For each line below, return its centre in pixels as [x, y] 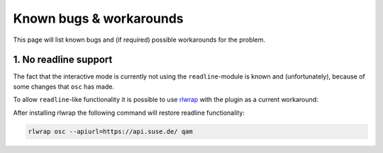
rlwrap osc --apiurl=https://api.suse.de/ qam [110, 131]
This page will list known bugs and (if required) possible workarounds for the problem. [139, 40]
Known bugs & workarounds [98, 18]
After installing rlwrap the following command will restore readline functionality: [129, 113]
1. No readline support [63, 60]
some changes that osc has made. [64, 86]
